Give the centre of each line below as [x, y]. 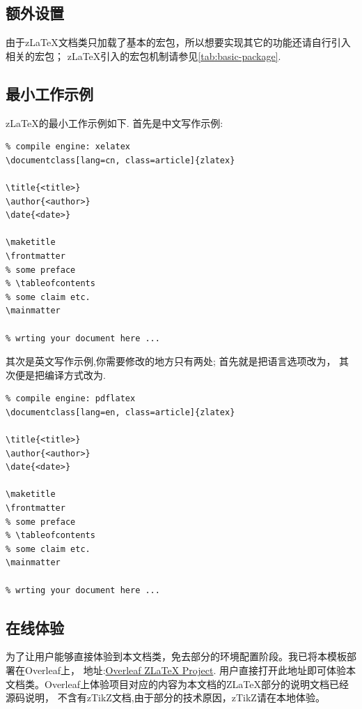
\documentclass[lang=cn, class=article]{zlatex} [120, 160]
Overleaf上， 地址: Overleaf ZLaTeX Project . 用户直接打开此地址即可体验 [185, 670]
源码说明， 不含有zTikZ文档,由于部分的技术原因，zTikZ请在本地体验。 [165, 697]
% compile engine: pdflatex [71, 399]
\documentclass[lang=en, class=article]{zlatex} [120, 412]
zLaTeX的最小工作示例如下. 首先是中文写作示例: [115, 122]
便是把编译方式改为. [60, 374]
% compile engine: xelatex [68, 147]
